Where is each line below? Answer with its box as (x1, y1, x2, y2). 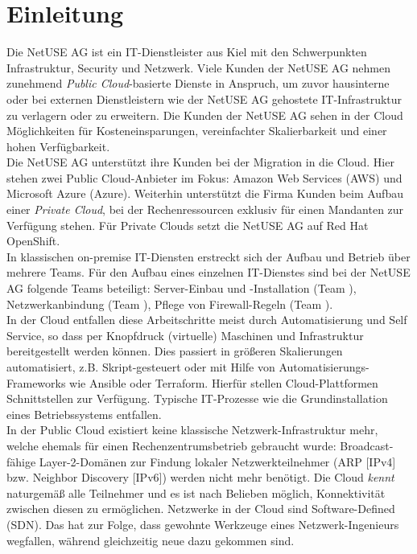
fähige (6, 453, 36, 470)
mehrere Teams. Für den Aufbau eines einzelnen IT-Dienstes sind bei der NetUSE (6, 264, 411, 281)
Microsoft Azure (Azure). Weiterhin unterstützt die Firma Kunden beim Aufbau (6, 185, 403, 202)
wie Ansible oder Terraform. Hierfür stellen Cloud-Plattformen (69, 374, 378, 391)
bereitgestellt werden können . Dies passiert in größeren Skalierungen (6, 343, 343, 359)
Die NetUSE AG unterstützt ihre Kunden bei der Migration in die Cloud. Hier (6, 154, 394, 170)
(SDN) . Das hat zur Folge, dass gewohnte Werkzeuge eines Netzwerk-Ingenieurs (6, 515, 399, 532)
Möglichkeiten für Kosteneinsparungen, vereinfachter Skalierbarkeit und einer (6, 122, 387, 139)
